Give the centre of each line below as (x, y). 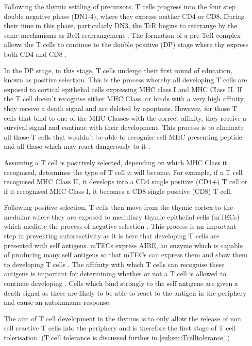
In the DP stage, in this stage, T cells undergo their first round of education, (118, 70)
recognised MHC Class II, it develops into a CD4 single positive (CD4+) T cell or (126, 181)
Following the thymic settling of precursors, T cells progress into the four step (120, 6)
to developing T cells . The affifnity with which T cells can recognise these (114, 264)
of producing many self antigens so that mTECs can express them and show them (126, 255)
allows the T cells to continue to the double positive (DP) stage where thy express (126, 44)
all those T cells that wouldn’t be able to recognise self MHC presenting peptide (123, 136)
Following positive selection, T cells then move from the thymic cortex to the (118, 207)
